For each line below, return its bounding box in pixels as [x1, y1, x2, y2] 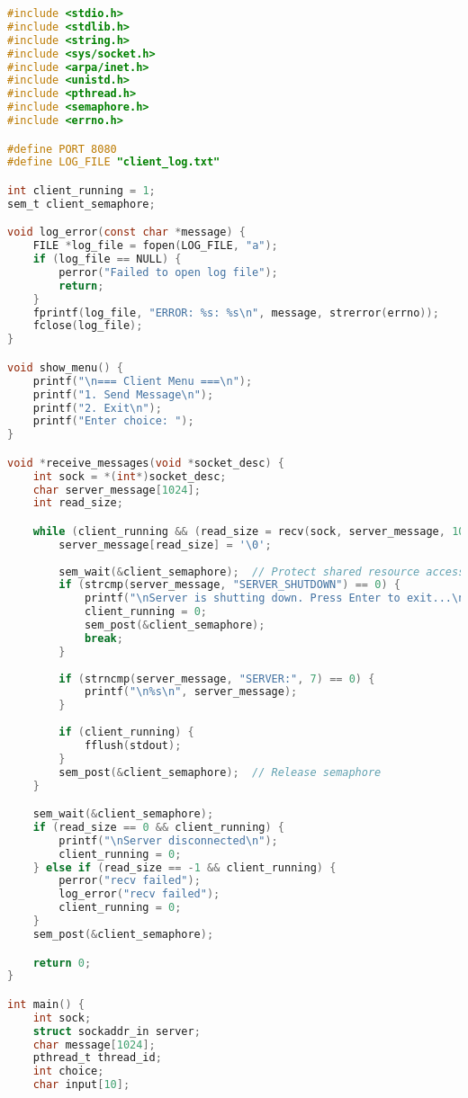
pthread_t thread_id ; [32, 1051, 162, 1065]
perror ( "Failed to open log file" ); [58, 265, 278, 279]
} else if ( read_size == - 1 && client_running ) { [32, 861, 337, 874]
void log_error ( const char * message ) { [7, 226, 246, 239]
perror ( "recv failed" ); [58, 874, 201, 888]
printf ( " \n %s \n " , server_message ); [84, 685, 298, 699]
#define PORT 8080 [7, 142, 117, 156]
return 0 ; [32, 956, 92, 969]
